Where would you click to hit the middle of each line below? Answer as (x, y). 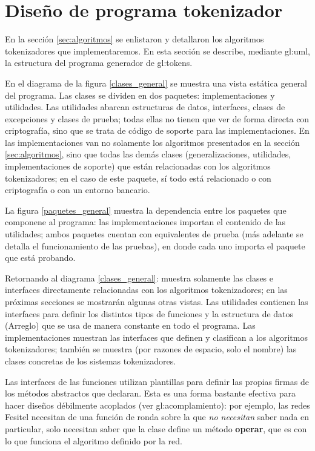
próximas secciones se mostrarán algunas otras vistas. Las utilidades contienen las (157, 301)
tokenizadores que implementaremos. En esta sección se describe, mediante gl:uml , (157, 51)
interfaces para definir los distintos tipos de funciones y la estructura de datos (149, 313)
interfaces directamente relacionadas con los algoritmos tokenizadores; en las (146, 290)
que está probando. (40, 258)
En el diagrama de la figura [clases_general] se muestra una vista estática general (156, 83)
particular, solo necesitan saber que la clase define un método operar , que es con (156, 428)
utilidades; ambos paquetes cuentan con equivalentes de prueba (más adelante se (154, 234)
